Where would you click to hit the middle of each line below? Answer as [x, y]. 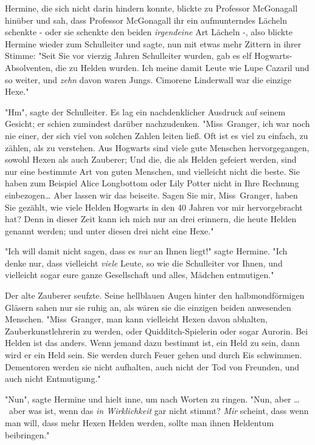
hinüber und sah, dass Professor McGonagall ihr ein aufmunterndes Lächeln [146, 20]
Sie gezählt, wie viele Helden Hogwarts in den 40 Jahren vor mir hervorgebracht [154, 207]
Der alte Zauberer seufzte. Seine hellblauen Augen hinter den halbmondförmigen [155, 295]
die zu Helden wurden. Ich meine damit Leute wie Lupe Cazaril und [182, 67]
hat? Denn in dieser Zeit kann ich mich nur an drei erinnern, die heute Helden [151, 219]
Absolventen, [29, 67]
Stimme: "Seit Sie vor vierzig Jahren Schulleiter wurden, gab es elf [128, 56]
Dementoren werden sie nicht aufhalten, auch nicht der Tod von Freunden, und [152, 366]
